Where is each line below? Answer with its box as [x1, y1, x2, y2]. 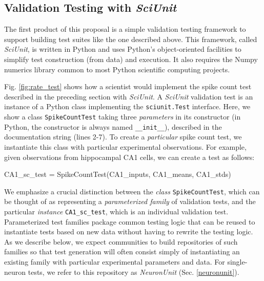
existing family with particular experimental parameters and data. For [4, 256, 225, 267]
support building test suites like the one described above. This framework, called [4, 33, 257, 44]
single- [227, 256, 248, 267]
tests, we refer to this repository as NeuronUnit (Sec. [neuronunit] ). [28, 266, 239, 277]
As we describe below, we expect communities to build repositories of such [4, 236, 238, 247]
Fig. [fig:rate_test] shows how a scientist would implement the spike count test [4, 81, 252, 92]
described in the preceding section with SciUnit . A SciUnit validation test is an [4, 91, 253, 102]
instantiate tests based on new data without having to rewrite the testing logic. [4, 226, 253, 237]
